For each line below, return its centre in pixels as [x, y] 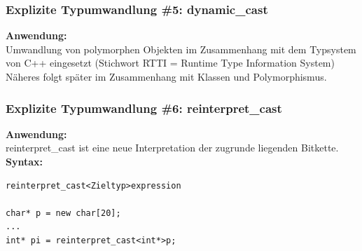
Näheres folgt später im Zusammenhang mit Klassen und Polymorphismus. [166, 76]
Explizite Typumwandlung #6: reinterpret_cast [144, 108]
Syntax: [24, 161]
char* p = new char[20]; [63, 213]
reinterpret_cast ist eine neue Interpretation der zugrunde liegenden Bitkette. [172, 148]
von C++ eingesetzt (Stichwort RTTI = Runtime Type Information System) [170, 63]
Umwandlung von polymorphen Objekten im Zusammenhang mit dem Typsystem [181, 49]
